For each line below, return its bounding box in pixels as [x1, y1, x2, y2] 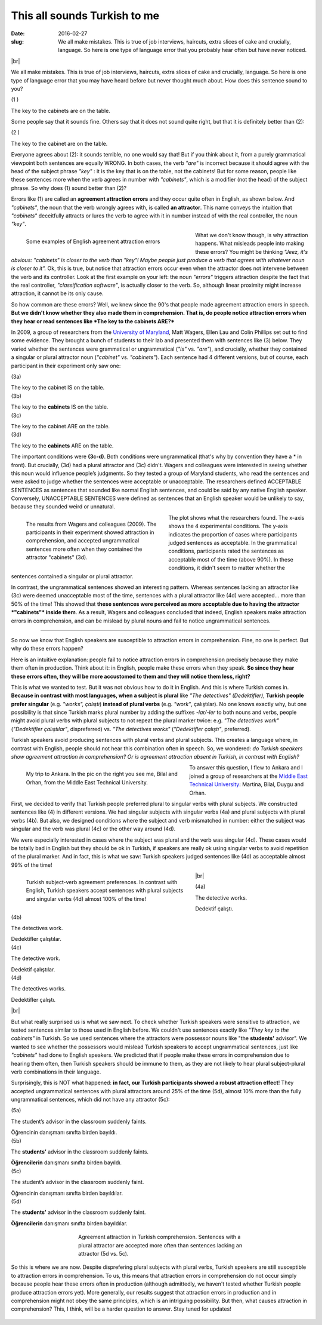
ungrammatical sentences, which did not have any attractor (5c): [11, 1096, 170, 1103]
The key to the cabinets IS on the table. [11, 403, 109, 410]
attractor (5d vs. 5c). [78, 1250, 129, 1257]
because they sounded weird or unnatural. [11, 503, 116, 510]
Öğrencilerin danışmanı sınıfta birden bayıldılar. [11, 1219, 128, 1227]
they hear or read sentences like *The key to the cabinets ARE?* [11, 317, 175, 325]
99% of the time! [11, 861, 52, 869]
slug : [11, 38, 24, 45]
